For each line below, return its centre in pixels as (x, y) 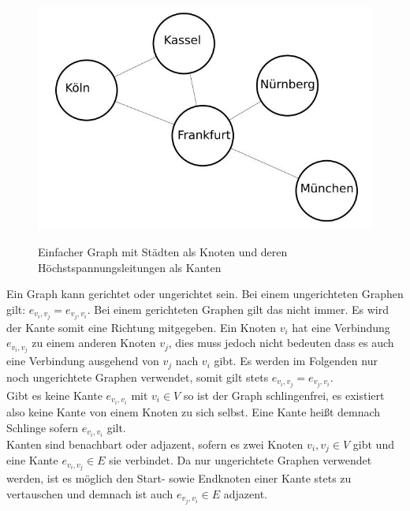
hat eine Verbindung (341, 327)
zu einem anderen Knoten (94, 343)
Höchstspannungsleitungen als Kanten (130, 267)
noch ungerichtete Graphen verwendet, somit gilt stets (138, 377)
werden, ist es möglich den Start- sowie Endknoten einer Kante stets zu (179, 478)
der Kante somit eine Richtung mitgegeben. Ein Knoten (141, 327)
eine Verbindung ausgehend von (83, 361)
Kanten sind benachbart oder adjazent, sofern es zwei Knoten (155, 444)
